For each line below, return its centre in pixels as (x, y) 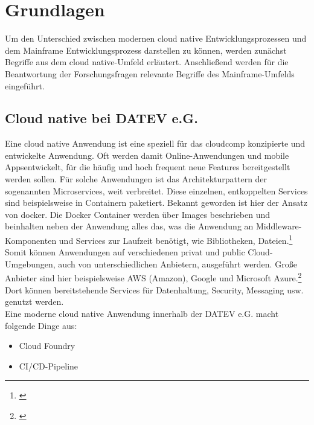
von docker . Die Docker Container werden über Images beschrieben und (138, 214)
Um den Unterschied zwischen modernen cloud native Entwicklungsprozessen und (156, 38)
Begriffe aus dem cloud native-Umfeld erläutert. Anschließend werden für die (147, 62)
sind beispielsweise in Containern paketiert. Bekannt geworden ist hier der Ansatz (156, 203)
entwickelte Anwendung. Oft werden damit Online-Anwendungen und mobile (147, 155)
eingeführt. (25, 85)
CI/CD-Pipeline (49, 366)
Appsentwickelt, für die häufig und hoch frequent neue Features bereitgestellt (148, 167)
